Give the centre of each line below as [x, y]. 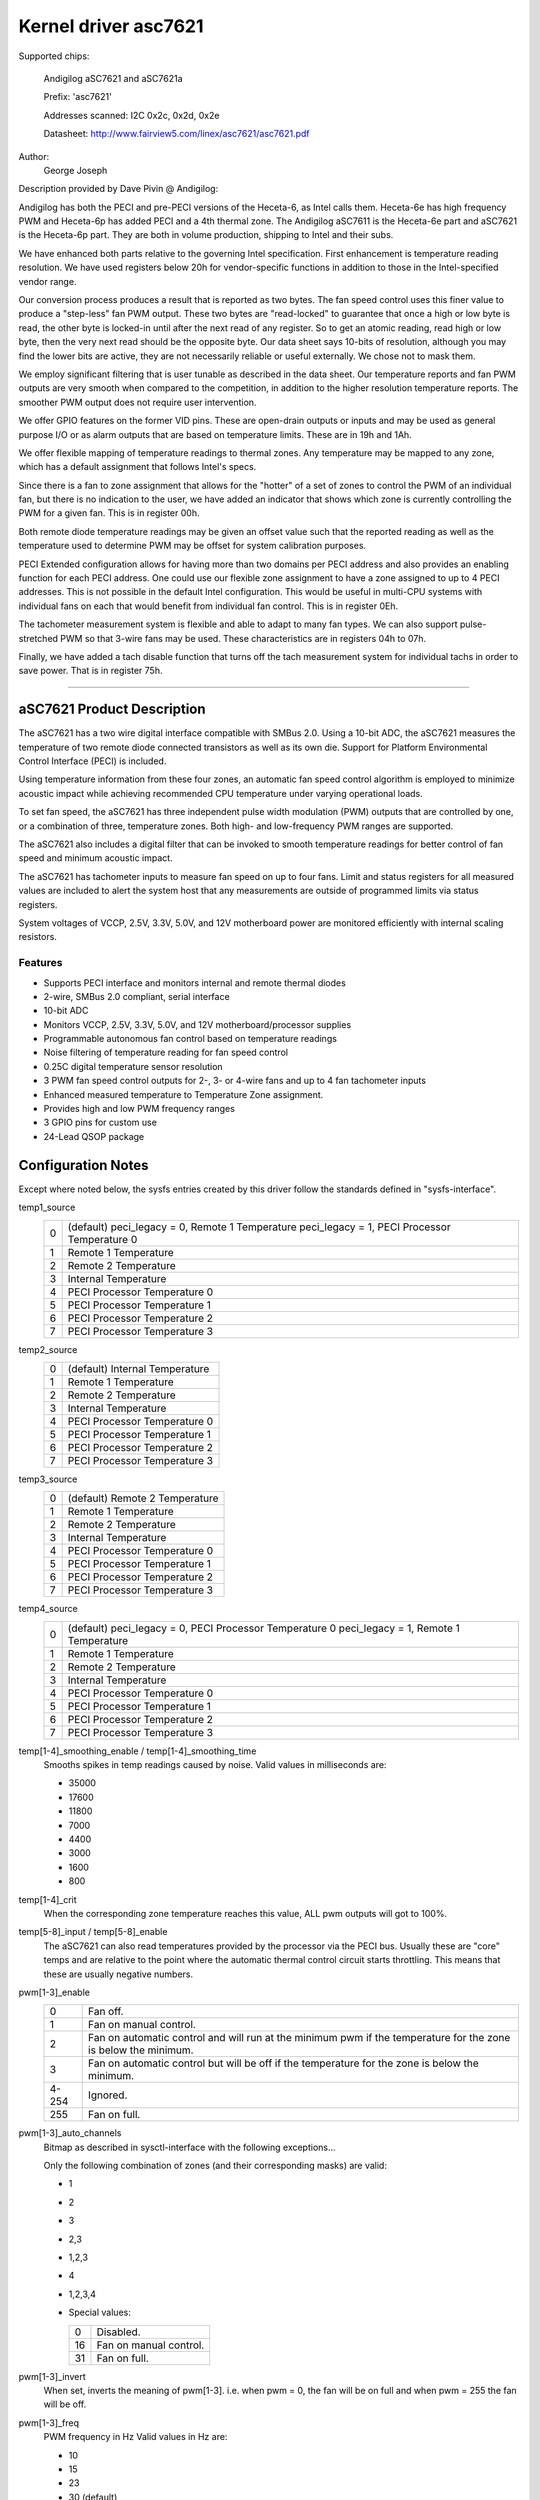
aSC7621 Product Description [112, 709]
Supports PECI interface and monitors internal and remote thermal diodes [195, 982]
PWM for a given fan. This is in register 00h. [109, 513]
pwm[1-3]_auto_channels [70, 2133]
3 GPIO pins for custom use [100, 1122]
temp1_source [47, 1207]
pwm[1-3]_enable [54, 1992]
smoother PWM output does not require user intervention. [137, 402]
